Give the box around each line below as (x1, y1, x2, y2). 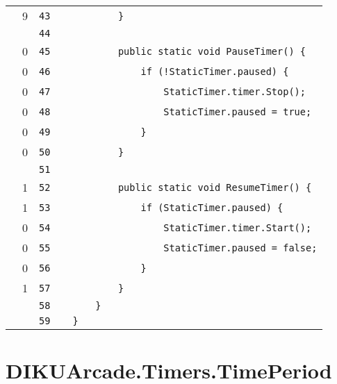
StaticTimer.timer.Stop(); (163, 85, 306, 97)
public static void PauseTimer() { (117, 45, 306, 57)
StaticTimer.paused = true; (163, 106, 312, 117)
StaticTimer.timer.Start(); (163, 222, 312, 233)
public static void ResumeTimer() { (117, 181, 312, 193)
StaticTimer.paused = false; (163, 242, 318, 253)
